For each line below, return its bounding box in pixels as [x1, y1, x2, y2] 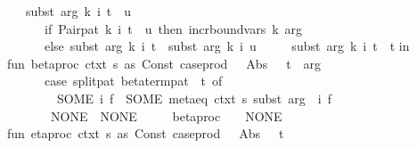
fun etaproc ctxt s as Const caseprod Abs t [6, 124, 284, 143]
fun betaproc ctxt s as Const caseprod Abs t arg [6, 53, 322, 72]
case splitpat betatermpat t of [44, 71, 223, 90]
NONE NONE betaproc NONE [50, 106, 282, 125]
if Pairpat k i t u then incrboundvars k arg [44, 19, 303, 37]
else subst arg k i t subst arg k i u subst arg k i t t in [44, 37, 410, 55]
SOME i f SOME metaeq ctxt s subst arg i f [56, 88, 331, 107]
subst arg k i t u [25, 2, 132, 20]
